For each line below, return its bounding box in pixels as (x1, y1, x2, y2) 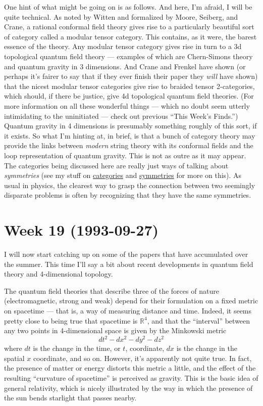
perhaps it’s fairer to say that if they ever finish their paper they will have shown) (4, 71, 258, 81)
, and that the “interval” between (147, 315, 250, 326)
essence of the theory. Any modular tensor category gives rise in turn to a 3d (4, 41, 242, 52)
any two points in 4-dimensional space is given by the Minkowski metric (4, 325, 227, 336)
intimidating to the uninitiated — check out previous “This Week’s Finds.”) (4, 110, 238, 121)
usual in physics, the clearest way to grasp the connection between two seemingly (4, 179, 255, 190)
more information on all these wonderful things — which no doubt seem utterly (4, 100, 250, 111)
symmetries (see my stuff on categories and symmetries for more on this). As (4, 170, 242, 181)
